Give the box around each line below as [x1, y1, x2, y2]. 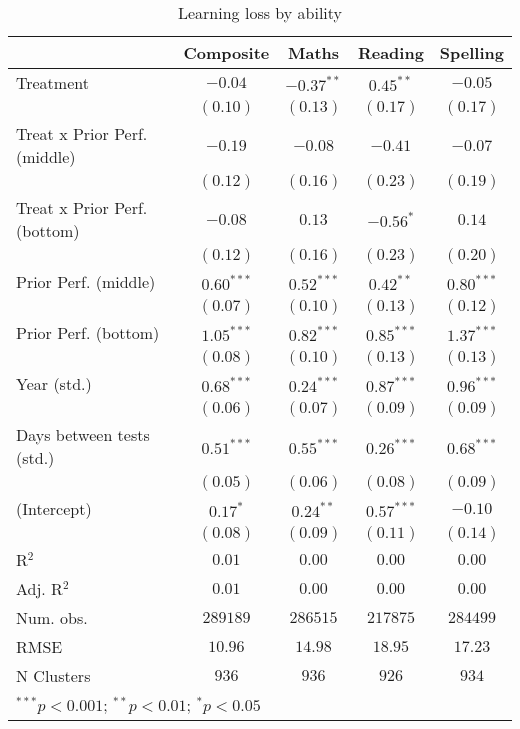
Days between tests [16, 423, 150, 446]
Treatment [16, 71, 89, 94]
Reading [357, 41, 424, 64]
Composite [183, 41, 270, 64]
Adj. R [16, 577, 63, 600]
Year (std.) [16, 372, 92, 395]
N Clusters [16, 664, 91, 687]
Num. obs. [16, 606, 88, 629]
